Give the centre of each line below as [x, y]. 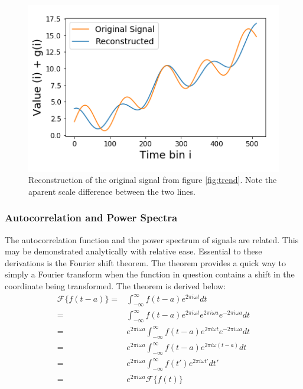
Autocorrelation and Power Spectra [91, 218]
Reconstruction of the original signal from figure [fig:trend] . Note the [153, 180]
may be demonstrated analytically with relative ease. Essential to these [133, 251]
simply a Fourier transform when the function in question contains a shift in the [150, 274]
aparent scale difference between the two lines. [112, 191]
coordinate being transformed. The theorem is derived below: [115, 286]
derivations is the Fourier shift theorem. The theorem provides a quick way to [145, 262]
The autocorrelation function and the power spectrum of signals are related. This [152, 239]
